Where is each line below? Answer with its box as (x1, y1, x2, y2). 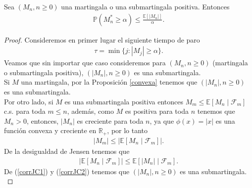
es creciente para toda (77, 115, 144, 126)
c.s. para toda (4, 106, 46, 116)
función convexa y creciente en (4, 125, 97, 136)
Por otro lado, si (4, 96, 53, 106)
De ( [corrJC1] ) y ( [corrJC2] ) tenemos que (4, 166, 130, 176)
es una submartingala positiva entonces (64, 96, 183, 106)
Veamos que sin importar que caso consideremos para (4, 57, 166, 68)
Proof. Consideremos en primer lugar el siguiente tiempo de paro (4, 34, 200, 45)
